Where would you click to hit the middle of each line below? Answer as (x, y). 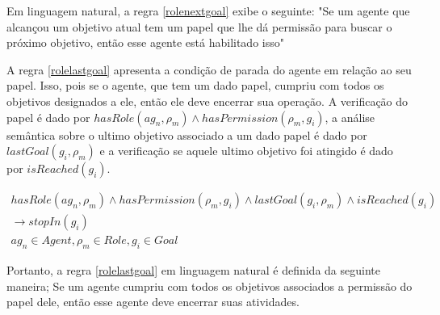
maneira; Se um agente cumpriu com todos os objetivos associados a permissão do (210, 286)
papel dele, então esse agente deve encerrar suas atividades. (153, 302)
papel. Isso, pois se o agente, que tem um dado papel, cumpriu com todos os (195, 85)
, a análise (350, 117)
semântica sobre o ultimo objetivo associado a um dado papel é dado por (187, 134)
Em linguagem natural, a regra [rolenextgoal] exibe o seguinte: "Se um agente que (208, 10)
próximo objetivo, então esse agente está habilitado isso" (145, 42)
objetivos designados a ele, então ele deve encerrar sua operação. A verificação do (207, 101)
